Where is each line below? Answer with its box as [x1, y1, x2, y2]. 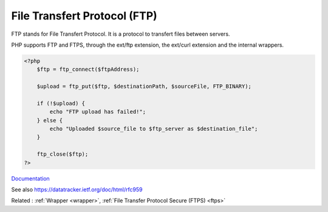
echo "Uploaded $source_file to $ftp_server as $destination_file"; [49, 125, 258, 133]
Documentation [11, 174, 50, 182]
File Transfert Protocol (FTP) [11, 9, 157, 22]
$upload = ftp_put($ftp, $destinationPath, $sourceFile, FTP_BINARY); [36, 83, 252, 90]
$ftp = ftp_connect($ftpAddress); [36, 66, 140, 73]
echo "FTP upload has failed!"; [49, 108, 146, 115]
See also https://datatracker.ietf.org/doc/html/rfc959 [11, 185, 143, 193]
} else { [36, 117, 63, 124]
